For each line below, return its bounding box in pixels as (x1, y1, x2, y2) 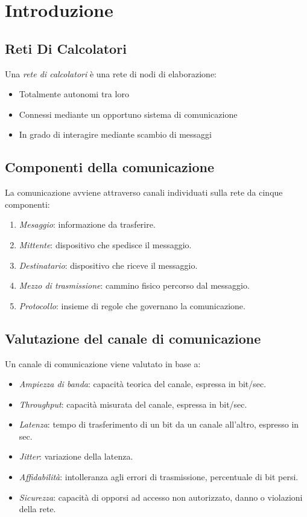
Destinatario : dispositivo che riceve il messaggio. (19, 258, 198, 271)
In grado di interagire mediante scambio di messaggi (19, 128, 212, 141)
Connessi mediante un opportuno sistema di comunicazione (19, 108, 238, 120)
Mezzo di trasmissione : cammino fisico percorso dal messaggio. (19, 279, 250, 292)
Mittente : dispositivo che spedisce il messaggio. (19, 238, 192, 251)
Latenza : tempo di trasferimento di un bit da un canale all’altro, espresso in (19, 418, 299, 431)
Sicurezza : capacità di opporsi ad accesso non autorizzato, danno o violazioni (19, 490, 303, 503)
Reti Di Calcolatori (5, 39, 127, 57)
